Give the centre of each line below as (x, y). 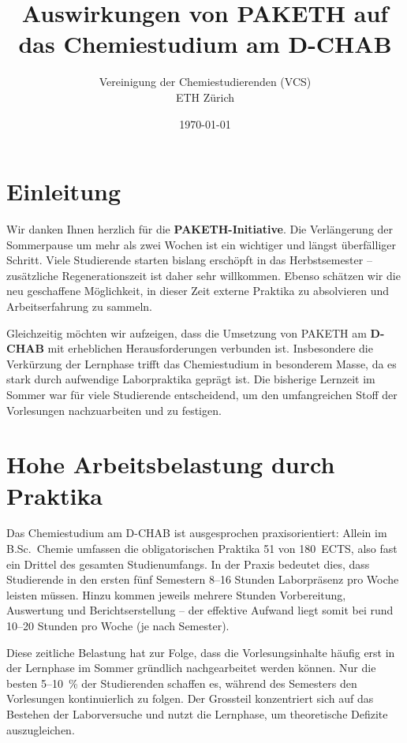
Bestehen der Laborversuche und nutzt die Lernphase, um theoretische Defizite (197, 714)
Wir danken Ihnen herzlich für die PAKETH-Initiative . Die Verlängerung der (200, 229)
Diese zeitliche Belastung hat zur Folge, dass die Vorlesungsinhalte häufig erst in (201, 652)
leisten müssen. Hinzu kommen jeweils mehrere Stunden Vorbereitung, (176, 594)
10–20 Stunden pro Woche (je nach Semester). (118, 626)
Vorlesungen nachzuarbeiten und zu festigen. (114, 410)
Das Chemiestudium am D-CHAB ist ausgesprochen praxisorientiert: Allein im (197, 533)
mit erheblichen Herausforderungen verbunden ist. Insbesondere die (210, 348)
